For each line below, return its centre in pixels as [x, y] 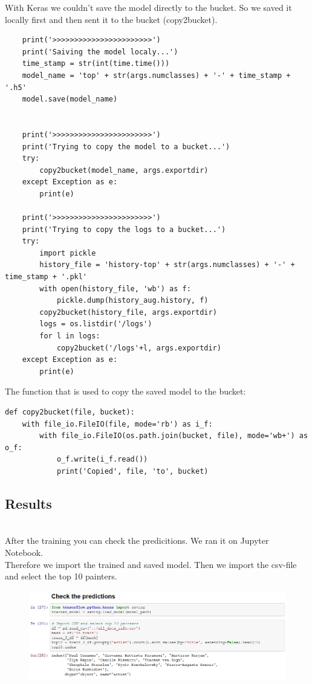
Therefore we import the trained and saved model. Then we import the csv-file [151, 564]
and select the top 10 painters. [61, 576]
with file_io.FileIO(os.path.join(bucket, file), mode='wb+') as [174, 436]
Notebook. [24, 552]
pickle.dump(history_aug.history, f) [132, 301]
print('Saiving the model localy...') [100, 52]
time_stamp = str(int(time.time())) [96, 64]
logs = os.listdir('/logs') [96, 324]
